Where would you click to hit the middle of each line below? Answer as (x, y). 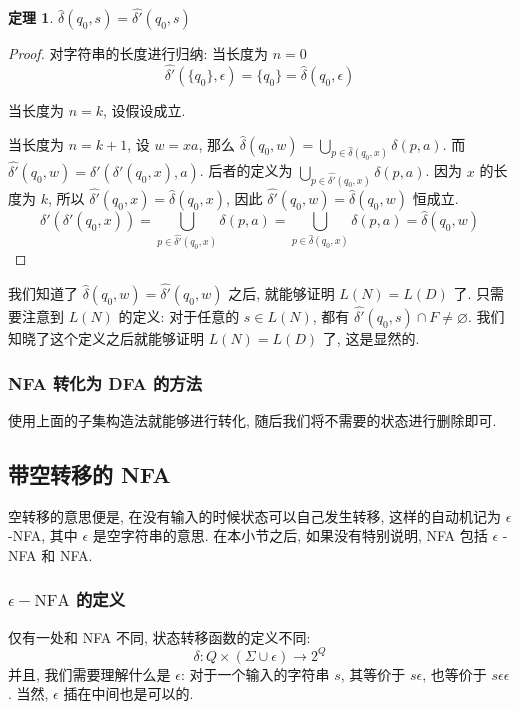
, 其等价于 (373, 673)
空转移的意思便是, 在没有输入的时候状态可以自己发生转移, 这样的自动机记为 (255, 515)
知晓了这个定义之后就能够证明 (106, 337)
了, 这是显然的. (371, 337)
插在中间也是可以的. (128, 693)
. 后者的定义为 (246, 170)
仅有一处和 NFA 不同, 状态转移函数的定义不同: (159, 636)
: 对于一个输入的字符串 (255, 673)
